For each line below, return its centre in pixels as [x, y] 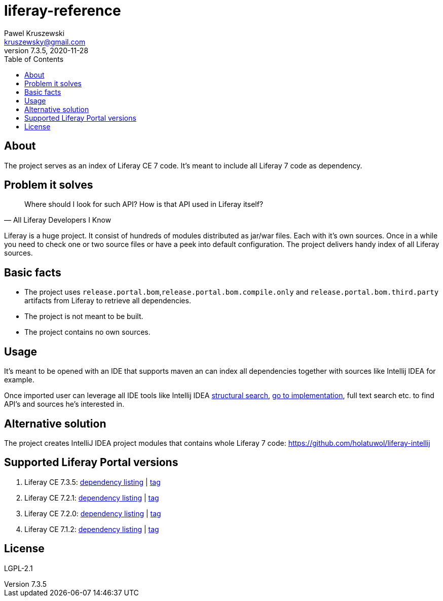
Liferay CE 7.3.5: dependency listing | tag [93, 482]
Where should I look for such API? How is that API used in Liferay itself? [144, 204]
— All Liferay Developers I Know [58, 220]
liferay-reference [63, 11]
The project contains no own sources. [87, 332]
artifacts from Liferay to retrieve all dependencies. [108, 301]
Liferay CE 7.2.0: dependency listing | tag [93, 513]
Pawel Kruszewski [34, 33]
